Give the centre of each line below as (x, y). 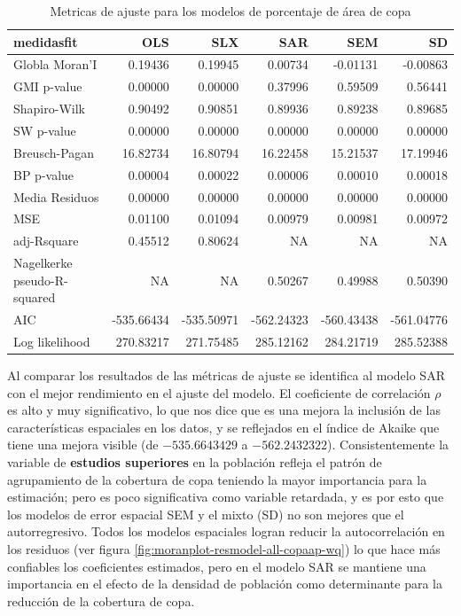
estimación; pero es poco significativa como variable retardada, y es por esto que (226, 497)
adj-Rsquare (46, 241)
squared (35, 297)
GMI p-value (48, 86)
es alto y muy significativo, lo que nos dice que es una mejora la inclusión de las (224, 410)
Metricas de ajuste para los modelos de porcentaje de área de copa (230, 11)
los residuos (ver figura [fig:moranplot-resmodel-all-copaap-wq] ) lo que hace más (224, 548)
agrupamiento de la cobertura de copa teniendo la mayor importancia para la (217, 479)
